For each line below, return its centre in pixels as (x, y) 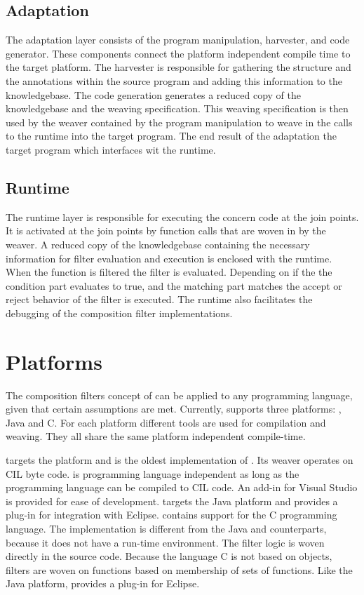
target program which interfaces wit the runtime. (111, 149)
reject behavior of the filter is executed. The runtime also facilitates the (159, 299)
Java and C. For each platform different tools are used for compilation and (166, 422)
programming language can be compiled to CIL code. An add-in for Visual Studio (182, 487)
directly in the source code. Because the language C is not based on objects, (169, 556)
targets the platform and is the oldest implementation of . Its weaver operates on (180, 460)
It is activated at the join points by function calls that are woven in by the (166, 230)
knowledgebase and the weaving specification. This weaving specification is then (177, 108)
